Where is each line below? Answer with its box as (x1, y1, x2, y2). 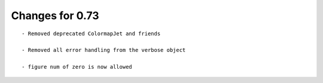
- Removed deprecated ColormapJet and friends (22, 30, 161, 37)
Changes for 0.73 (11, 9, 99, 22)
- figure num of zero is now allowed (22, 63, 133, 70)
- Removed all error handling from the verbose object (22, 47, 186, 54)
